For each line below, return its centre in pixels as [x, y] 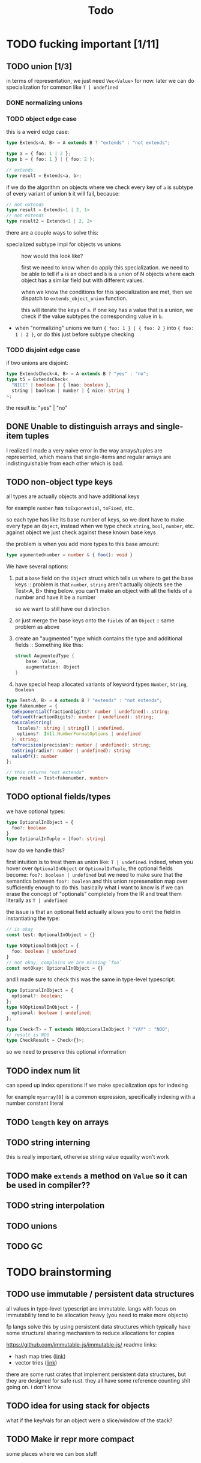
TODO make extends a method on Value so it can [97, 1176]
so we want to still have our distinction [62, 609]
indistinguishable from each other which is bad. [65, 463]
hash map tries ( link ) [40, 1356]
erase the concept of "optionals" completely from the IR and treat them [94, 894]
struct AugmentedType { [45, 656]
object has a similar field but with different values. [83, 280]
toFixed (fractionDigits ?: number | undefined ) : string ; [83, 717]
